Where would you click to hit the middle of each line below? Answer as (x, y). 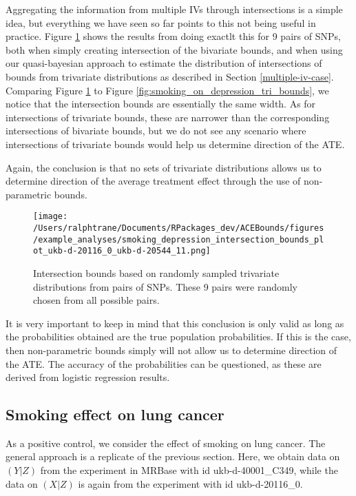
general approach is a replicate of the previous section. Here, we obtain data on (173, 456)
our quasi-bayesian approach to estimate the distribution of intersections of (164, 63)
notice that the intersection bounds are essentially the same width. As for (161, 104)
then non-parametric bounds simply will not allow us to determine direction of (171, 350)
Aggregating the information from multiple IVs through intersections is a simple (174, 9)
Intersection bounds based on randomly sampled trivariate (156, 272)
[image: (51, 217)
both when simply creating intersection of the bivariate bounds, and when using (174, 49)
